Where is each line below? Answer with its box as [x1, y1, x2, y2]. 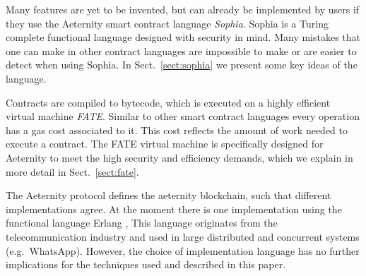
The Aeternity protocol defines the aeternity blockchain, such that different [6, 188, 331, 203]
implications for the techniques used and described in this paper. [6, 257, 286, 272]
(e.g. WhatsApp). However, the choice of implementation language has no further [6, 243, 360, 258]
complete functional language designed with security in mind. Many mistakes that [6, 30, 361, 44]
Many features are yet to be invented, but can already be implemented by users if [6, 2, 360, 16]
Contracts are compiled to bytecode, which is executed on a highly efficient [6, 95, 331, 109]
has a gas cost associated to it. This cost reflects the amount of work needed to [6, 122, 348, 137]
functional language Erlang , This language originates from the [6, 215, 278, 230]
